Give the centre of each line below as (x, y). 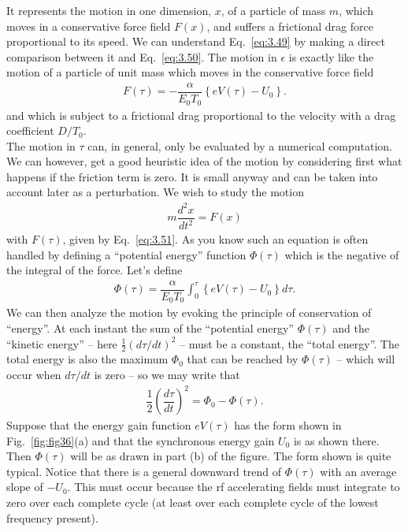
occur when (34, 374)
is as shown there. (336, 440)
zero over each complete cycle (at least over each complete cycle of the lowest (193, 502)
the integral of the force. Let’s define (95, 270)
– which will (366, 359)
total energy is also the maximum (87, 359)
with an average (358, 471)
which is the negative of (342, 254)
